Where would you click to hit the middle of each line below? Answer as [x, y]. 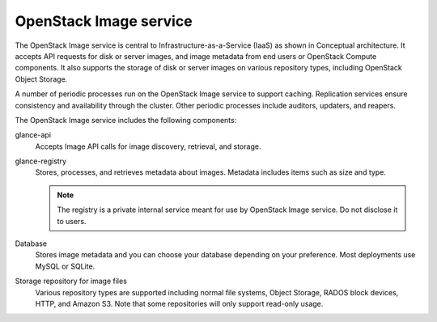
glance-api [33, 135]
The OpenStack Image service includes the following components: [126, 120]
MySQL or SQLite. [65, 266]
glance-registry [41, 161]
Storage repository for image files [71, 281]
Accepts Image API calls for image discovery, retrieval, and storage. [148, 146]
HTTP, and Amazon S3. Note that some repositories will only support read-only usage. [179, 303]
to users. [72, 221]
